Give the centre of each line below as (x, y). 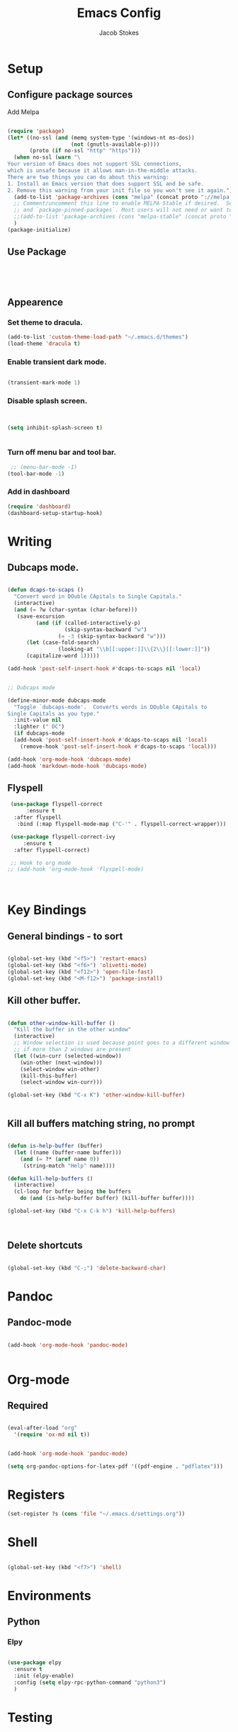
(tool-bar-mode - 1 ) (36, 474)
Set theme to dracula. (45, 322)
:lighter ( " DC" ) (39, 727)
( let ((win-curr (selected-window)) (68, 1056)
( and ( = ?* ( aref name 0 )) (60, 1159)
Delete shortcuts (45, 1246)
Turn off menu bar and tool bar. (62, 453)
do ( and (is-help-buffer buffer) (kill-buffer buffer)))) (107, 1199)
